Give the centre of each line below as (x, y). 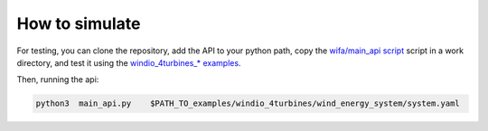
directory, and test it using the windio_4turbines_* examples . (129, 62)
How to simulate (79, 23)
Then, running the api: (58, 80)
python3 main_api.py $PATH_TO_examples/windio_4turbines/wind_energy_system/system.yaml (248, 103)
